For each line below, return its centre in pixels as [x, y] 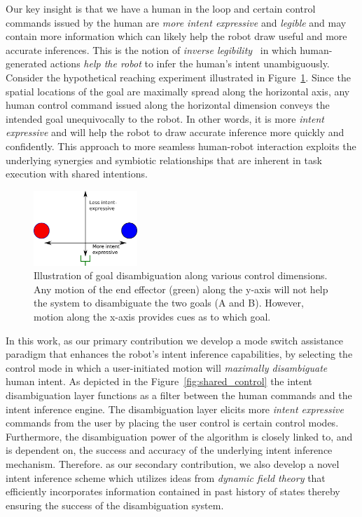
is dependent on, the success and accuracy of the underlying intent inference [169, 450]
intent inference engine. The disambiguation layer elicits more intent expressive [175, 409]
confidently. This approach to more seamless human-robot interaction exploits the [181, 146]
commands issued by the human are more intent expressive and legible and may [176, 22]
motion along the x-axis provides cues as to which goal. [152, 317]
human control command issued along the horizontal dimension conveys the [168, 105]
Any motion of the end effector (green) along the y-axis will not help [181, 289]
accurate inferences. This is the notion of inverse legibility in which [151, 49]
